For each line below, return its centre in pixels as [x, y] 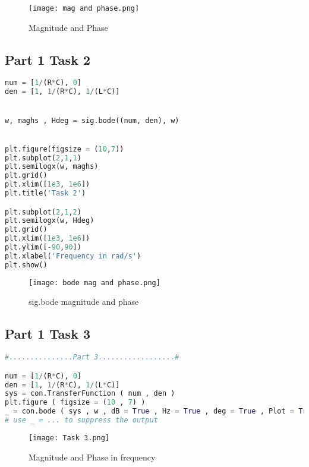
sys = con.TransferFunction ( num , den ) [90, 394]
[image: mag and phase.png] [84, 8]
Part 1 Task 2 [48, 59]
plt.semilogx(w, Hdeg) [50, 221]
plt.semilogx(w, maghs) [52, 167]
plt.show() [26, 265]
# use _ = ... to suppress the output [81, 420]
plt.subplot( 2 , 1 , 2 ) [43, 212]
